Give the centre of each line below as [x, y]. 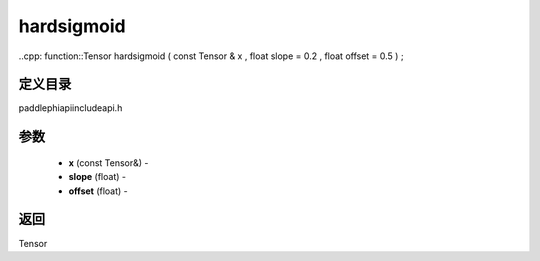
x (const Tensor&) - [108, 162]
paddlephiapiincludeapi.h [70, 108]
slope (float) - [97, 177]
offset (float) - [98, 191]
